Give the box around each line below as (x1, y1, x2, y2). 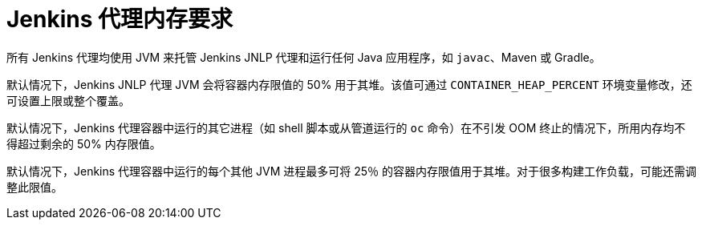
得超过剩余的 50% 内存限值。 (6, 136, 161, 151)
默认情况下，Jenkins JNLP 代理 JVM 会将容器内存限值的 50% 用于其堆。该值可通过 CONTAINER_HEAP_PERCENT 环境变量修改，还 (6, 77, 692, 91)
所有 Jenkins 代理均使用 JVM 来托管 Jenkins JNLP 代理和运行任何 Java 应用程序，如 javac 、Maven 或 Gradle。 (6, 50, 601, 64)
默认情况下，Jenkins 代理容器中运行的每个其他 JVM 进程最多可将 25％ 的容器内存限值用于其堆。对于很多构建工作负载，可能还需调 (6, 163, 696, 178)
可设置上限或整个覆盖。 (6, 93, 130, 107)
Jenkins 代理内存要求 (6, 6, 233, 33)
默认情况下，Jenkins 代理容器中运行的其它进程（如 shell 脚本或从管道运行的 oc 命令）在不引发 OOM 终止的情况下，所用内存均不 (6, 120, 686, 135)
